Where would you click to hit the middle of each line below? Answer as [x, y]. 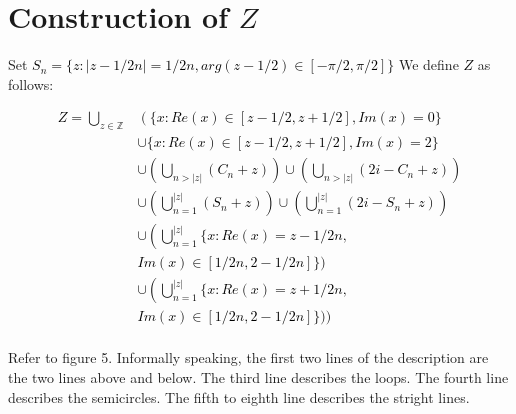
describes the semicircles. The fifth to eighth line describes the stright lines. [239, 396]
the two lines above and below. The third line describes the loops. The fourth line [258, 376]
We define [428, 64]
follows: [31, 83]
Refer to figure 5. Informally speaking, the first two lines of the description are [248, 357]
